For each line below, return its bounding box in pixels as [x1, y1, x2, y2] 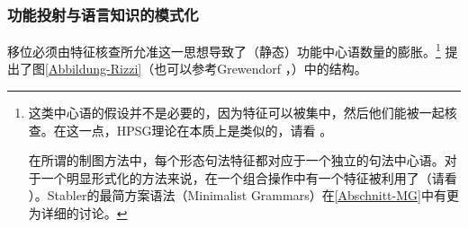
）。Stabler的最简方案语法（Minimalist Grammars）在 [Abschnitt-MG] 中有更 [28, 186, 459, 205]
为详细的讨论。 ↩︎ [28, 204, 128, 223]
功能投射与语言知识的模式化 [7, 3, 199, 25]
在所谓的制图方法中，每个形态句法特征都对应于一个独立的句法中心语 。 [28, 151, 445, 170]
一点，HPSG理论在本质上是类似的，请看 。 [78, 120, 333, 139]
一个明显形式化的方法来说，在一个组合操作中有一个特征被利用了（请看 [40, 168, 457, 187]
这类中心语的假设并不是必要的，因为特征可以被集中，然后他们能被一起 [28, 103, 445, 122]
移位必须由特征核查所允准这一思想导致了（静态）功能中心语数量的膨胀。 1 [7, 39, 441, 60]
